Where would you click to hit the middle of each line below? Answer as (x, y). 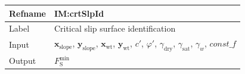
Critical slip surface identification (115, 28)
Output (23, 61)
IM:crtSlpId (79, 13)
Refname (27, 13)
